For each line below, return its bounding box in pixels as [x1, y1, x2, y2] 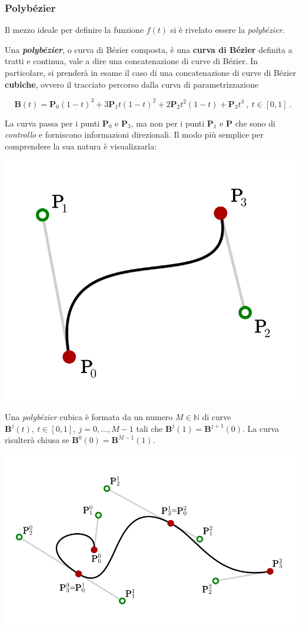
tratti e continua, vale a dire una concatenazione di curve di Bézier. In [5, 55, 258, 67]
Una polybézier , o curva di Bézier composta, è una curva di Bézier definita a [5, 43, 292, 55]
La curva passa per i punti [5, 117, 100, 129]
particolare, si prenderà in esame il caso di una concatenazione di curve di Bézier [5, 66, 296, 78]
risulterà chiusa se [5, 434, 69, 446]
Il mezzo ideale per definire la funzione [5, 24, 144, 36]
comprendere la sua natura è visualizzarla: [5, 139, 157, 152]
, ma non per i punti [131, 117, 205, 129]
